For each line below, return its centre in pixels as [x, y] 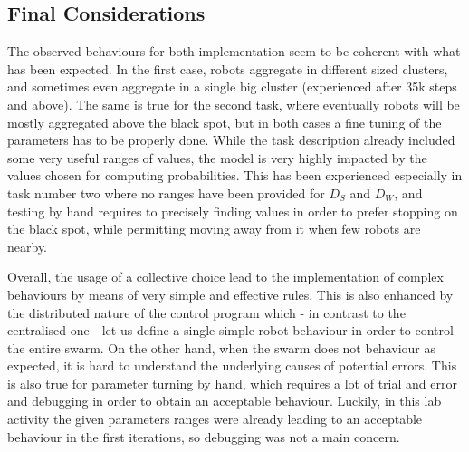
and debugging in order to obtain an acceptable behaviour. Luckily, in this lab [225, 401]
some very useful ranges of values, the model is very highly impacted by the [217, 157]
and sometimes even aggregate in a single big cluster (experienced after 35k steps [232, 87]
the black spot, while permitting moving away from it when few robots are [214, 229]
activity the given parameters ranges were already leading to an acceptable [215, 419]
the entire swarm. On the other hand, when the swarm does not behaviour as [221, 347]
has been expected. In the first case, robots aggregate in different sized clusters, [228, 68]
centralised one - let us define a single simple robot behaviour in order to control [230, 330]
